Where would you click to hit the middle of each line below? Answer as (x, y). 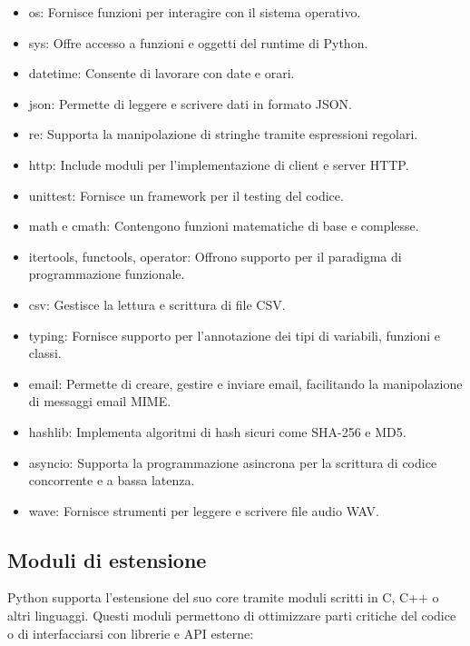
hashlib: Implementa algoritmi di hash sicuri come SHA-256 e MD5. (217, 431)
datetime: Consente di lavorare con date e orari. (162, 73)
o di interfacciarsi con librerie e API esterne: (131, 633)
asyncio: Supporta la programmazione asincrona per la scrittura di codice (233, 462)
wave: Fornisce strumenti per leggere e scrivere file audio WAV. (204, 510)
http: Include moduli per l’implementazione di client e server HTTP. (219, 164)
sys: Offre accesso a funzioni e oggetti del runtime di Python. (198, 42)
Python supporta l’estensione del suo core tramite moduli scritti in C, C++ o (223, 597)
